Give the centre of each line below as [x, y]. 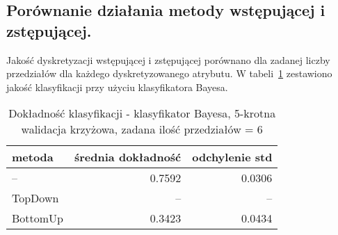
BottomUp [38, 218]
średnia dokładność [128, 157]
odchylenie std [232, 157]
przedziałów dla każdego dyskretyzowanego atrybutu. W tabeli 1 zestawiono [169, 73]
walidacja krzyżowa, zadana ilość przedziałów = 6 [142, 129]
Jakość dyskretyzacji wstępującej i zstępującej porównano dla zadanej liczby [168, 59]
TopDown [35, 198]
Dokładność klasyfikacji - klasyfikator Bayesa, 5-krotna [142, 113]
